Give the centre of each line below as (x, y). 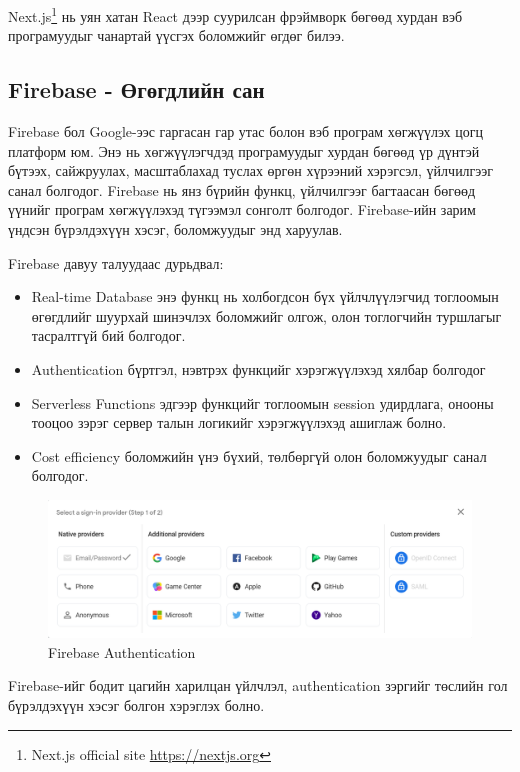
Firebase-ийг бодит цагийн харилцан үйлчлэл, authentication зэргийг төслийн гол (258, 685)
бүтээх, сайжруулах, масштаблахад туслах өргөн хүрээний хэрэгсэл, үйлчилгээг (251, 170)
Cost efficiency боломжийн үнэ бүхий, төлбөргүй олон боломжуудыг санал (259, 455)
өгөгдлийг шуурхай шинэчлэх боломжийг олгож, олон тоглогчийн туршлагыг (266, 315)
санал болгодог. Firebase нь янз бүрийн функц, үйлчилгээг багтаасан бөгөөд (242, 189)
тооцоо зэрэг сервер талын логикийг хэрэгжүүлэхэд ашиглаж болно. (239, 422)
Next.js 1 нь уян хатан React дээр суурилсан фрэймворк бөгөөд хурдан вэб (235, 14)
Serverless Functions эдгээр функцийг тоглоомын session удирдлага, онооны (262, 402)
